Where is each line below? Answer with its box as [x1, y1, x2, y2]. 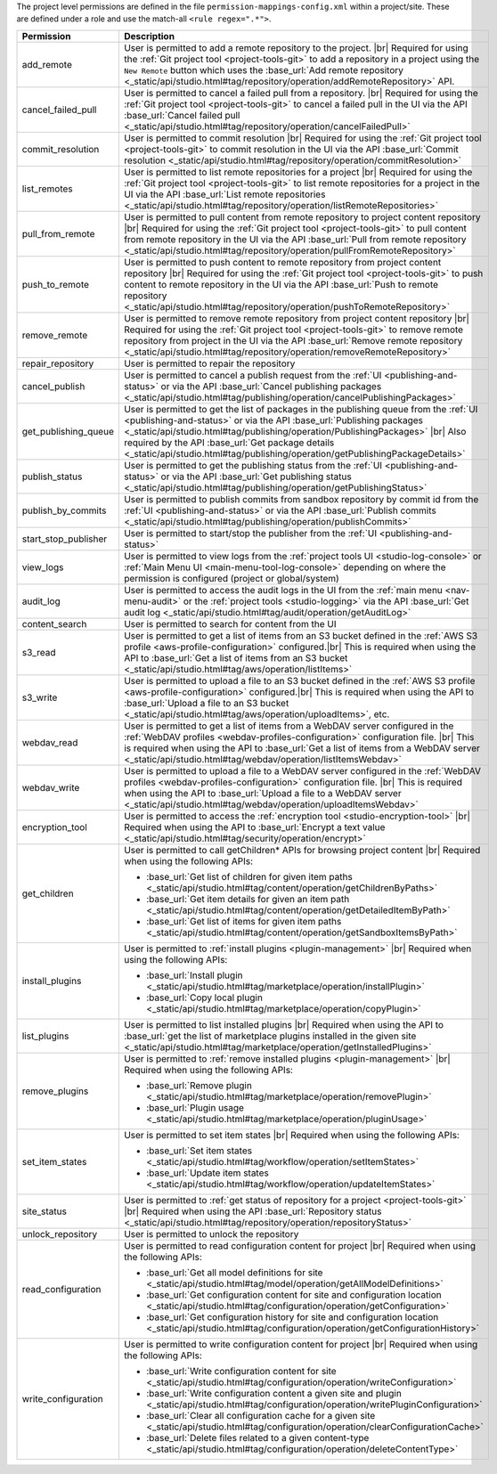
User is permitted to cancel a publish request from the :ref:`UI [123, 369, 382, 381]
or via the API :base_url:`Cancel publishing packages [160, 379, 382, 392]
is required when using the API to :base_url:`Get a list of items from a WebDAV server [123, 742, 481, 754]
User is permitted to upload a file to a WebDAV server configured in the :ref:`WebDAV [123, 764, 481, 777]
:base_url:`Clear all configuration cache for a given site [145, 1409, 376, 1421]
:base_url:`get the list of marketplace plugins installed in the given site [123, 1030, 417, 1042]
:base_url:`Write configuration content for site [145, 1364, 338, 1377]
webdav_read [21, 736, 78, 748]
